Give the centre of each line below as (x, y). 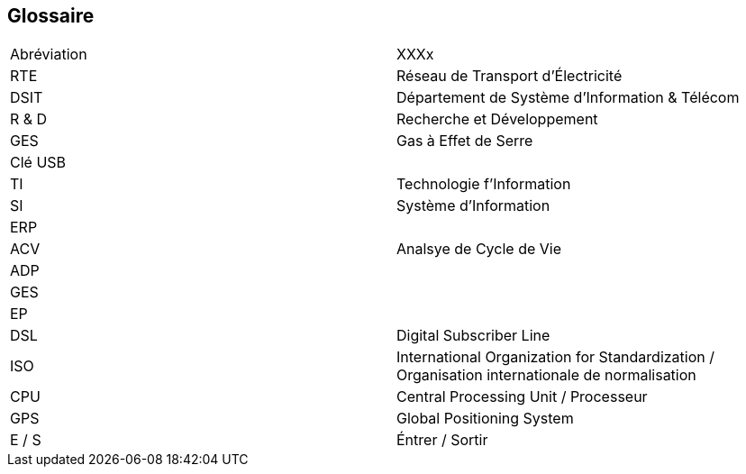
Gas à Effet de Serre (465, 141)
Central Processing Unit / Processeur (522, 397)
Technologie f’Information (484, 184)
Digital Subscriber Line (473, 336)
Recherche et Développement (497, 119)
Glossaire (51, 16)
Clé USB (38, 163)
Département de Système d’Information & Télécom (568, 98)
